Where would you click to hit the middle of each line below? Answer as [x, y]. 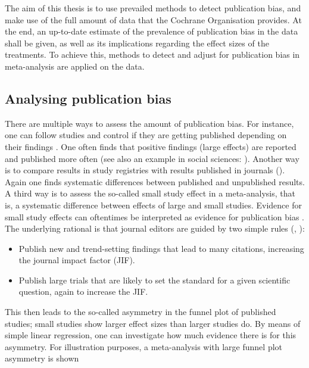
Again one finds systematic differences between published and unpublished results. [155, 181]
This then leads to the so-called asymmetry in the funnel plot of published [141, 312]
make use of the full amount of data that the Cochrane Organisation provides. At [153, 19]
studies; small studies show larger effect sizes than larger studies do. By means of [153, 323]
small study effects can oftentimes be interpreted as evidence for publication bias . [155, 216]
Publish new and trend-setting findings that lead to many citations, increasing [161, 248]
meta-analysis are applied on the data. [75, 66]
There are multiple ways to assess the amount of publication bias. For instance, [149, 123]
